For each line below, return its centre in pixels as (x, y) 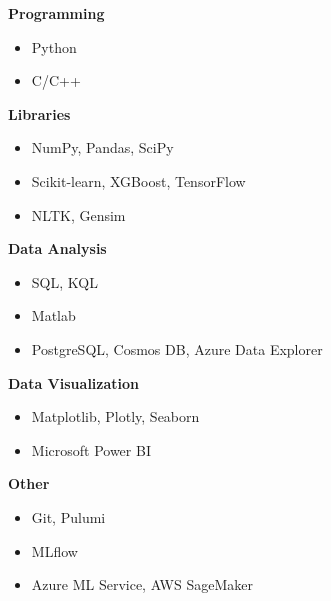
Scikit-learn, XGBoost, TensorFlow (138, 180)
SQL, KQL (64, 281)
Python (54, 46)
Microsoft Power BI (91, 449)
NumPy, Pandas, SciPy (102, 147)
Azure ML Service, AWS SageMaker (142, 584)
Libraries (39, 113)
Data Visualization (74, 382)
